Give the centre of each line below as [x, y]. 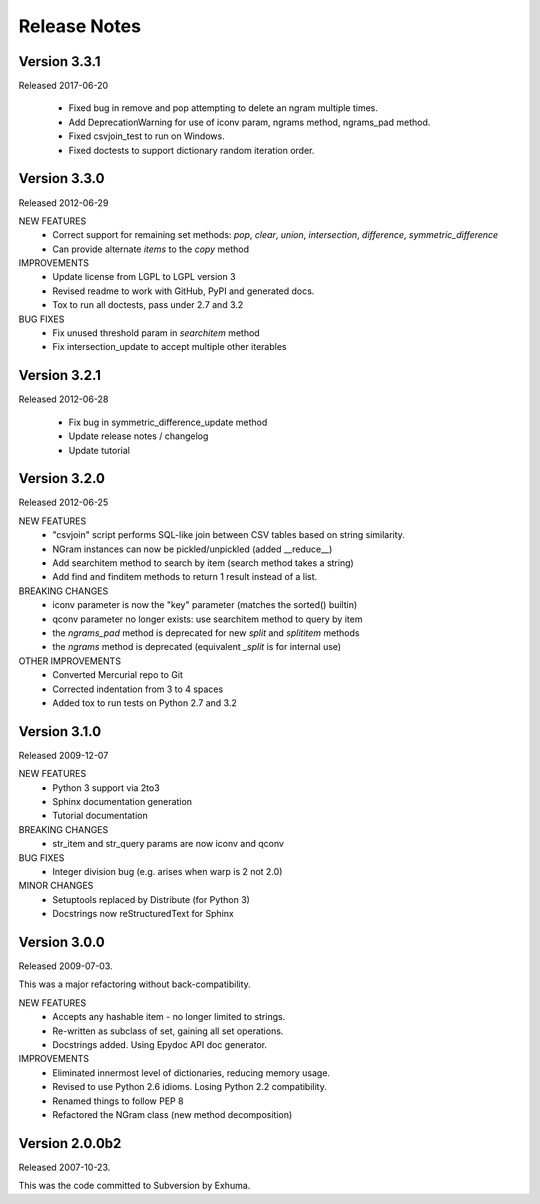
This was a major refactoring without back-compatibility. [135, 984]
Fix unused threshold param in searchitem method [156, 333]
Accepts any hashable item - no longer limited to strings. [169, 1017]
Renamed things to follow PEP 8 [118, 1101]
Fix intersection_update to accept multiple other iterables [169, 347]
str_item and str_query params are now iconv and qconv [168, 844]
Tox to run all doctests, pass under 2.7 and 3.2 [148, 305]
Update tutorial [99, 450]
